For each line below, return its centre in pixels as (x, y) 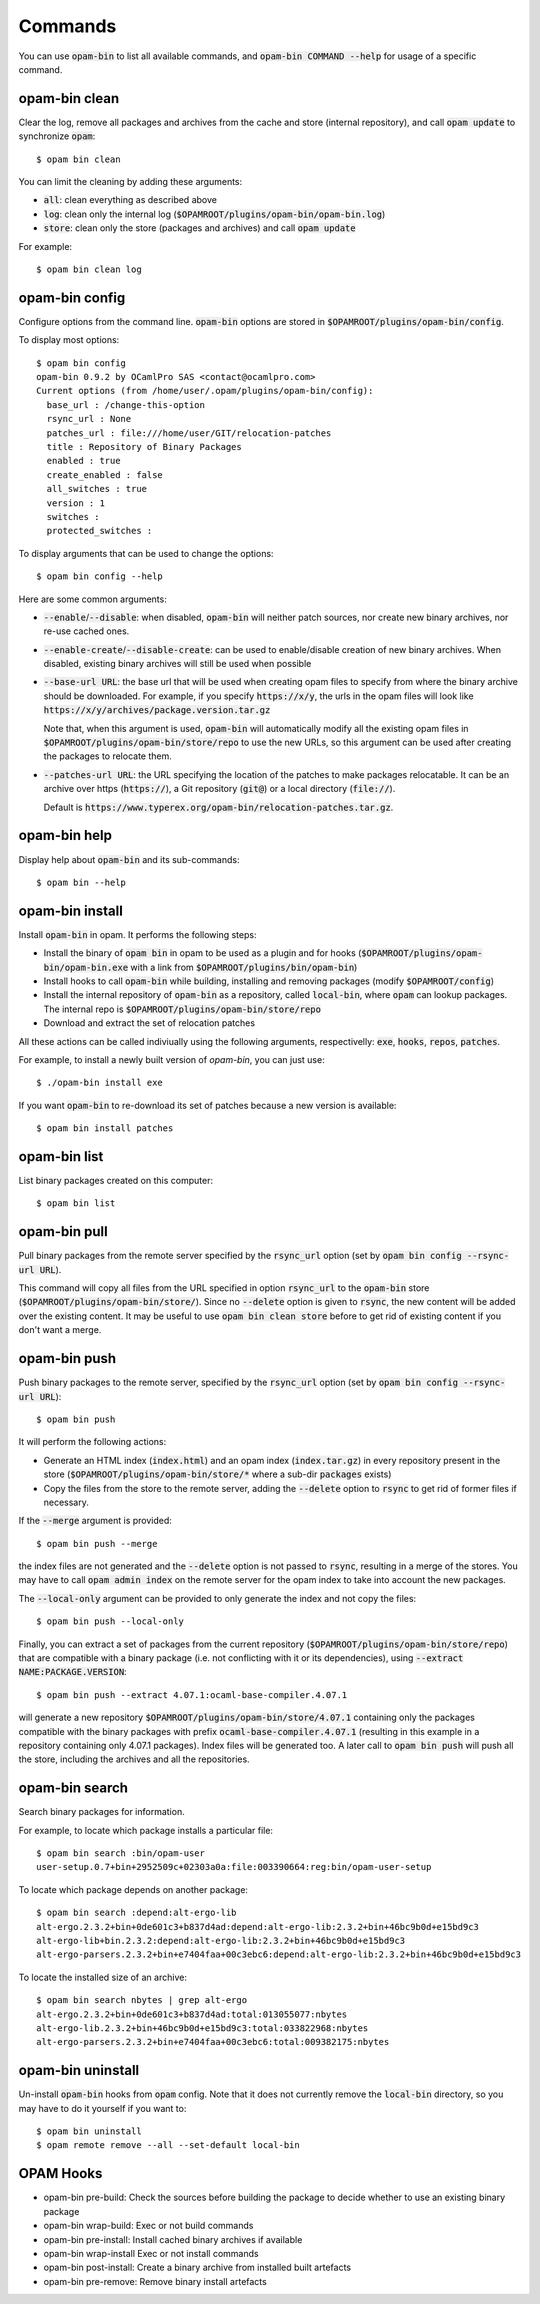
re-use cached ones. (86, 631)
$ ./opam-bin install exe (100, 1083)
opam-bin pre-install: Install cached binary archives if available (173, 2239)
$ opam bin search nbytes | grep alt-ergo (142, 2000)
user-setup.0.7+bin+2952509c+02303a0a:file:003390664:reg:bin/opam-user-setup (234, 1867)
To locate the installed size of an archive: (102, 1977)
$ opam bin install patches (105, 1128)
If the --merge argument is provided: (95, 1521)
